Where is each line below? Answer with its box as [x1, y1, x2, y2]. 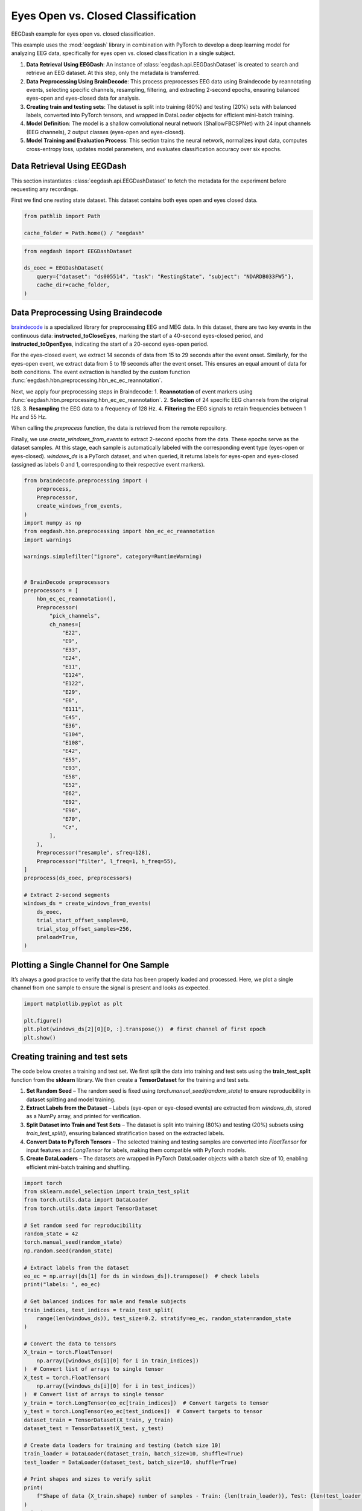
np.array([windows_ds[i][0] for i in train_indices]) [36, 1357, 199, 1364]
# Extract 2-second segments [24, 891, 110, 899]
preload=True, [36, 934, 78, 941]
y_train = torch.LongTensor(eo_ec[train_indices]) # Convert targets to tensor [24, 1399, 269, 1406]
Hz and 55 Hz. [11, 413, 47, 421]
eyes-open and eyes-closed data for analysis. [26, 94, 141, 102]
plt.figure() [24, 1017, 63, 1024]
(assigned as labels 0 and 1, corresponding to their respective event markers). [11, 461, 205, 468]
